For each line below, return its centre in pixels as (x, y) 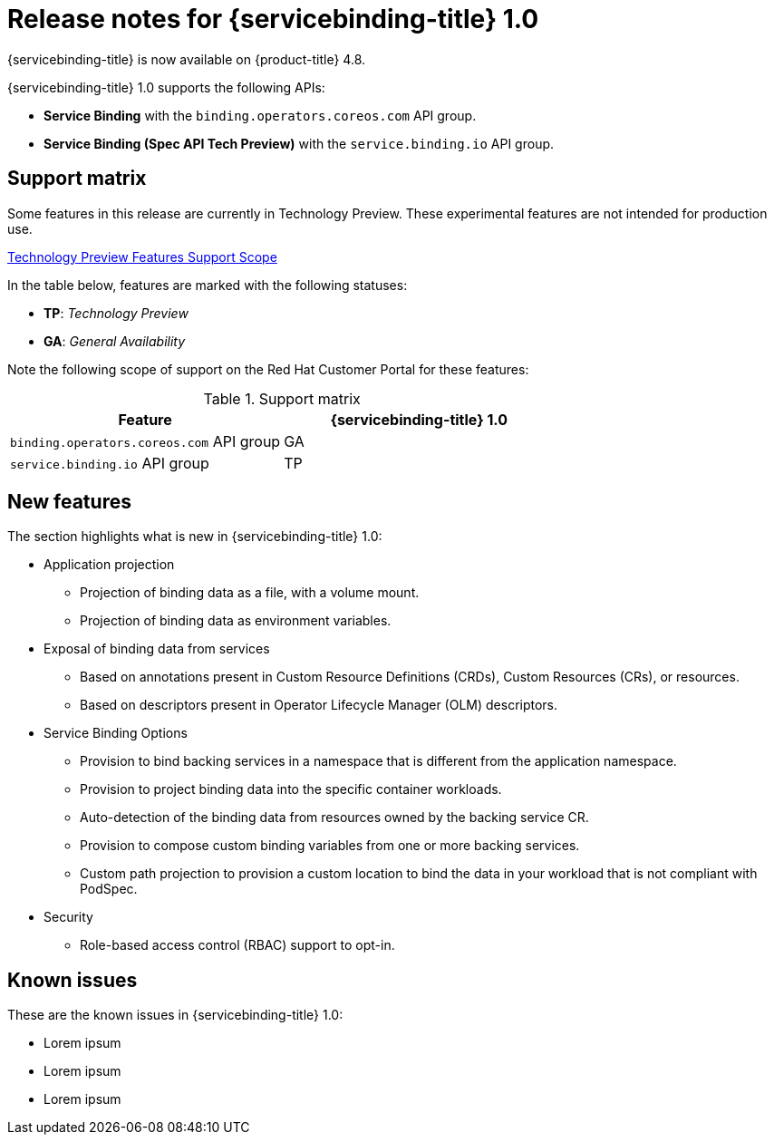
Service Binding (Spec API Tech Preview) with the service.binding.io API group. (299, 143)
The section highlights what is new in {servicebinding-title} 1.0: (195, 537)
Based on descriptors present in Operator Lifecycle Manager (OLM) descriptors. (319, 705)
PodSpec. (109, 889)
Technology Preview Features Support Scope (142, 256)
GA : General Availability (115, 341)
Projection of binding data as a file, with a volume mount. (250, 593)
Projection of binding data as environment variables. (236, 621)
